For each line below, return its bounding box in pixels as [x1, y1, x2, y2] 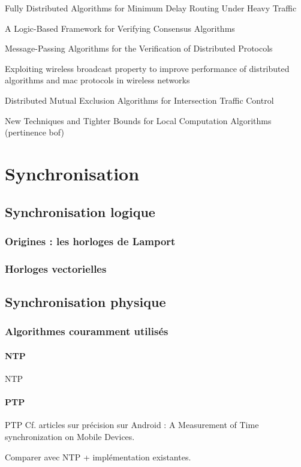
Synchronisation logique [5, 202, 155, 221]
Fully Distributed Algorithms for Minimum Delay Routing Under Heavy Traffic [5, 2, 297, 14]
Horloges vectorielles [5, 261, 107, 276]
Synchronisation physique [5, 292, 166, 311]
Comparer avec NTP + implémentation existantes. [5, 450, 191, 463]
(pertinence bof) [5, 126, 64, 138]
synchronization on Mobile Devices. [5, 430, 135, 442]
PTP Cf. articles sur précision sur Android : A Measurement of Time [5, 418, 259, 431]
